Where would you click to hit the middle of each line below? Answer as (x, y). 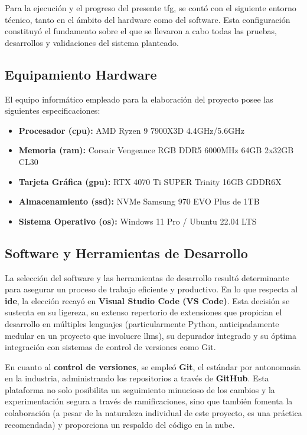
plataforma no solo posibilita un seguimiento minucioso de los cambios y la (140, 389)
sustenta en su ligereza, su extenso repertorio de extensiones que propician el (143, 312)
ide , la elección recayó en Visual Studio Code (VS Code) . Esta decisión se (147, 300)
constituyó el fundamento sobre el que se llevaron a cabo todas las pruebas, (141, 31)
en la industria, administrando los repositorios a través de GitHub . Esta (137, 378)
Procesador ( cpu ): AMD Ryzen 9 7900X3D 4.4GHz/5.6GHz (131, 130)
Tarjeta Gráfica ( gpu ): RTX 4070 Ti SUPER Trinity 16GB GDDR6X (150, 181)
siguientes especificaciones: (53, 111)
